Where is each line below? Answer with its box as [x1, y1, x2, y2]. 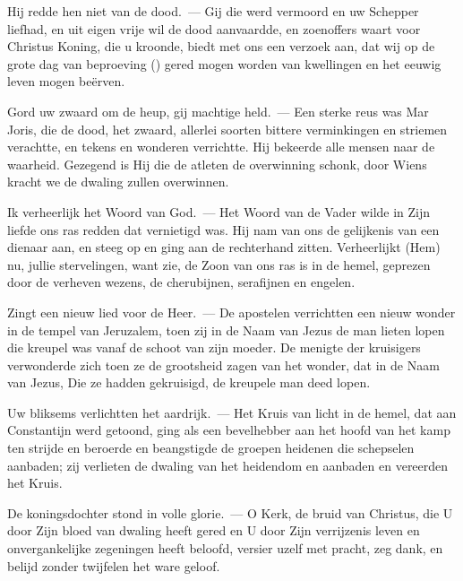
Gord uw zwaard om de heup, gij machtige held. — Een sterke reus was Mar [7, 101, 429, 120]
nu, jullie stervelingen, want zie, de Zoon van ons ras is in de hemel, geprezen [7, 255, 431, 273]
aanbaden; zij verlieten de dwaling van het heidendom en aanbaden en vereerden [7, 455, 449, 474]
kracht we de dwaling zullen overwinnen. [7, 172, 229, 191]
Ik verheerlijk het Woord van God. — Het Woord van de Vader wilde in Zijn [7, 202, 431, 221]
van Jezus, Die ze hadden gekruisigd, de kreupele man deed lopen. [7, 373, 371, 392]
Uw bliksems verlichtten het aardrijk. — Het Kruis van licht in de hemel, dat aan [7, 403, 457, 421]
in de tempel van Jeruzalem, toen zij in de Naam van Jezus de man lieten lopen [7, 320, 445, 339]
